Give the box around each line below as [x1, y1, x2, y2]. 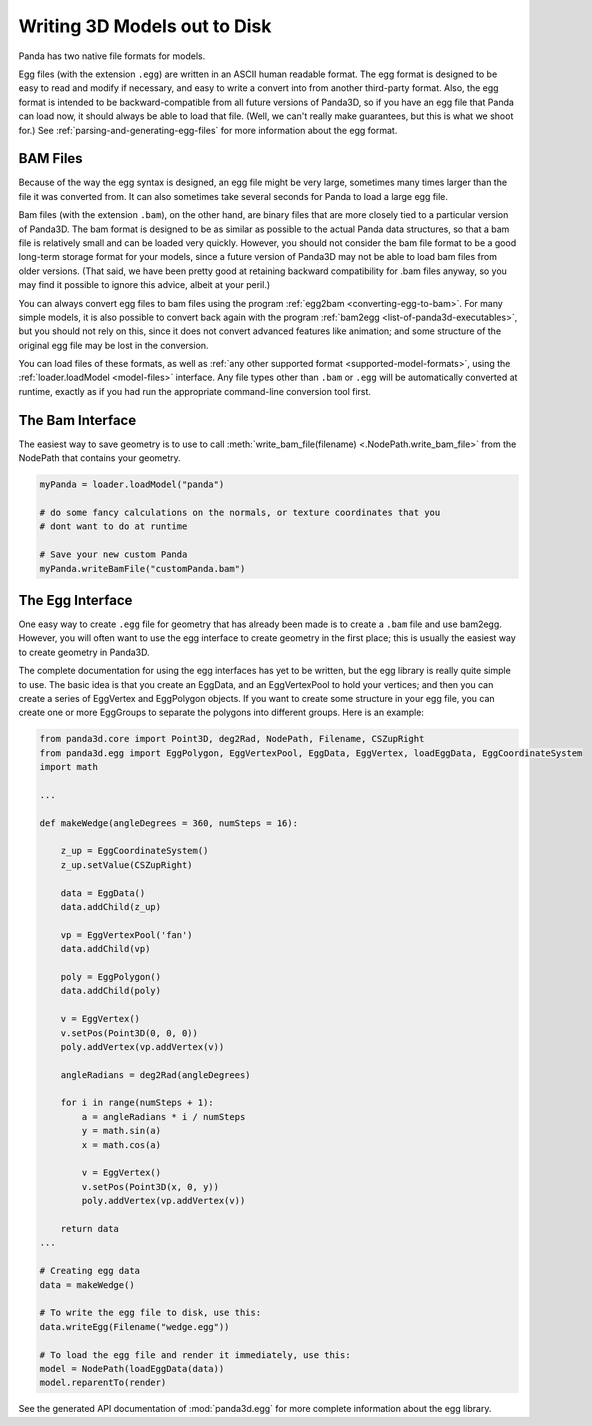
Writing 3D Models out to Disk [18, 15, 272, 37]
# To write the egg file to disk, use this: [39, 1307, 262, 1319]
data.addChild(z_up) [60, 901, 162, 913]
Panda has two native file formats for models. [18, 50, 206, 62]
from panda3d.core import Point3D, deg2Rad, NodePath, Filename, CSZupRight [39, 733, 425, 745]
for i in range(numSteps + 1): [60, 1097, 214, 1109]
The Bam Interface [18, 411, 137, 429]
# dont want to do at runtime [39, 521, 188, 532]
